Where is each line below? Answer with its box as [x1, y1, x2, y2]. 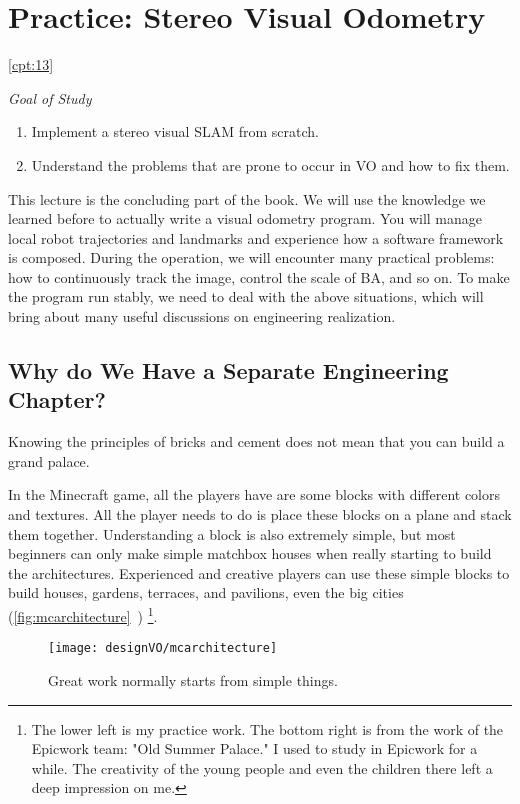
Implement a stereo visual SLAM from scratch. [31, 121, 319, 142]
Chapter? [8, 384, 106, 415]
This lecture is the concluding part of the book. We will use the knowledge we [8, 188, 486, 209]
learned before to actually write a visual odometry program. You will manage [8, 208, 482, 229]
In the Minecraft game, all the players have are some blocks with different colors [8, 484, 501, 505]
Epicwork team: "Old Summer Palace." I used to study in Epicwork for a [31, 738, 478, 759]
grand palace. [8, 450, 90, 471]
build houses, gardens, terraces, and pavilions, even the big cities [8, 582, 404, 603]
